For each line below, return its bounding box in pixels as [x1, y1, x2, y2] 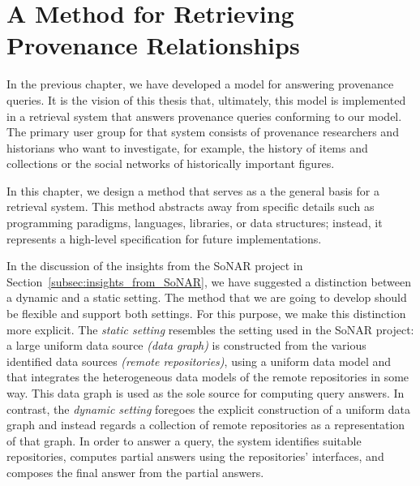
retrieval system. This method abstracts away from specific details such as [6, 198, 375, 215]
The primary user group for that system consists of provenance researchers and [6, 123, 399, 140]
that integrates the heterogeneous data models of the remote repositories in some [6, 368, 409, 385]
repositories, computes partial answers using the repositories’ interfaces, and [6, 448, 384, 465]
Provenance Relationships [6, 28, 300, 62]
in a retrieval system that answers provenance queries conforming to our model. [6, 107, 402, 124]
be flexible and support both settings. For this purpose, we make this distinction [6, 305, 406, 322]
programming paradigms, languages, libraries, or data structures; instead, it [6, 214, 383, 231]
